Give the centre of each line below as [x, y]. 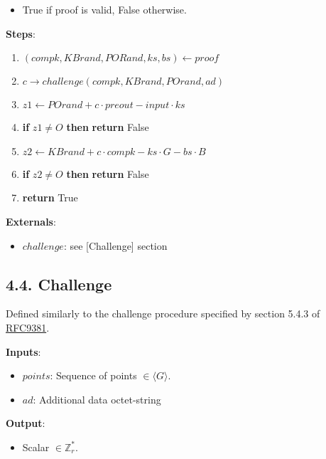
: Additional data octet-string [97, 399]
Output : [26, 423]
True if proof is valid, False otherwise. [104, 9]
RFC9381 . [28, 327]
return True [50, 197]
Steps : [21, 33]
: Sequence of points [93, 375]
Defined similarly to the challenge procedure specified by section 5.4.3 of [163, 313]
